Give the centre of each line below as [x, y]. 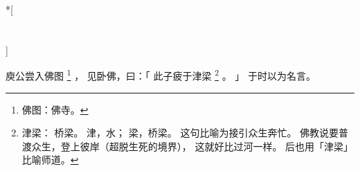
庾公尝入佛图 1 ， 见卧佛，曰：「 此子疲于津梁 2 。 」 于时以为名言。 [161, 75]
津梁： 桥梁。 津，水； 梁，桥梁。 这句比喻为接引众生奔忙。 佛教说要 [180, 133]
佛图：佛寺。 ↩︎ [55, 109]
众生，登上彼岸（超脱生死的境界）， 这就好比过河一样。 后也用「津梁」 [192, 146]
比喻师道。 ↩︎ [50, 160]
